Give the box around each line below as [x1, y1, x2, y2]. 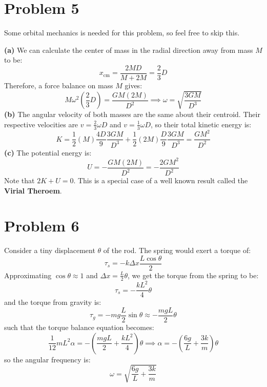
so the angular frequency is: [4, 354, 91, 364]
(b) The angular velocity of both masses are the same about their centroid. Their [4, 109, 260, 120]
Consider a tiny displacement [4, 245, 95, 256]
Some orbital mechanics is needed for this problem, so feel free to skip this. [4, 27, 240, 38]
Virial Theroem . [4, 185, 62, 196]
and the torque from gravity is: [4, 297, 101, 307]
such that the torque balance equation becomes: [4, 322, 154, 333]
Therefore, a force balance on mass [4, 80, 113, 90]
